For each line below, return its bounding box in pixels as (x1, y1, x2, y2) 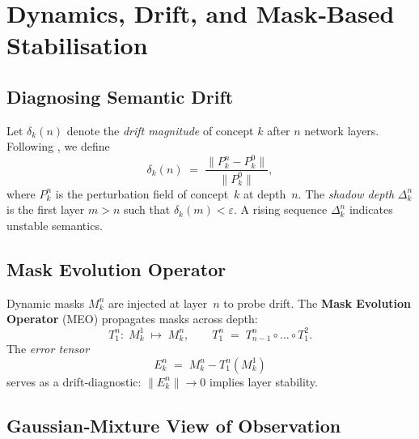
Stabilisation (6, 28, 148, 62)
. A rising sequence (233, 201, 328, 218)
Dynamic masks (6, 294, 85, 311)
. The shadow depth (298, 185, 395, 202)
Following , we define (6, 138, 110, 155)
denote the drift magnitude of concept (66, 121, 254, 139)
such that (123, 201, 171, 218)
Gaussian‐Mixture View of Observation (6, 412, 341, 437)
